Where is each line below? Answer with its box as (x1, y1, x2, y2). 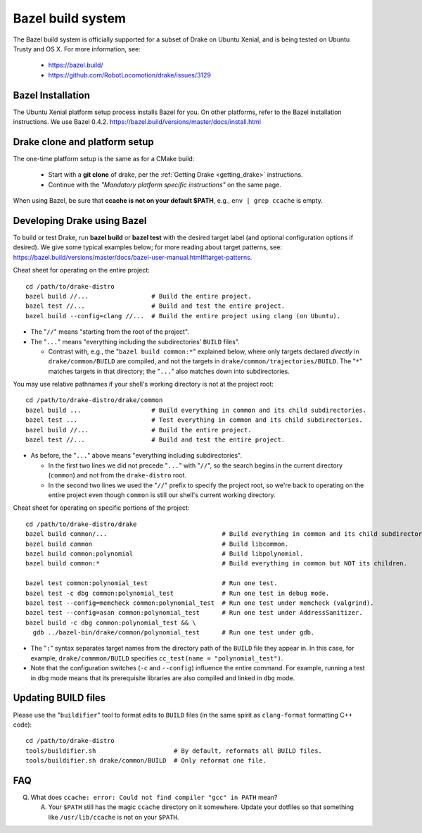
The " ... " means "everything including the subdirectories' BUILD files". (30, 337, 241, 346)
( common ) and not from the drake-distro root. (48, 471, 186, 480)
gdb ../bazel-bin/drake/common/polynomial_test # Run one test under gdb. (32, 629, 315, 637)
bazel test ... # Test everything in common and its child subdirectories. (25, 416, 364, 424)
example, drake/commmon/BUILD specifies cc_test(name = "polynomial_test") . (30, 653, 283, 662)
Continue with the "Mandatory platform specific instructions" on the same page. (48, 180, 281, 189)
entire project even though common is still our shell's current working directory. (48, 490, 276, 499)
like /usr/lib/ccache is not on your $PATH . (48, 813, 179, 821)
